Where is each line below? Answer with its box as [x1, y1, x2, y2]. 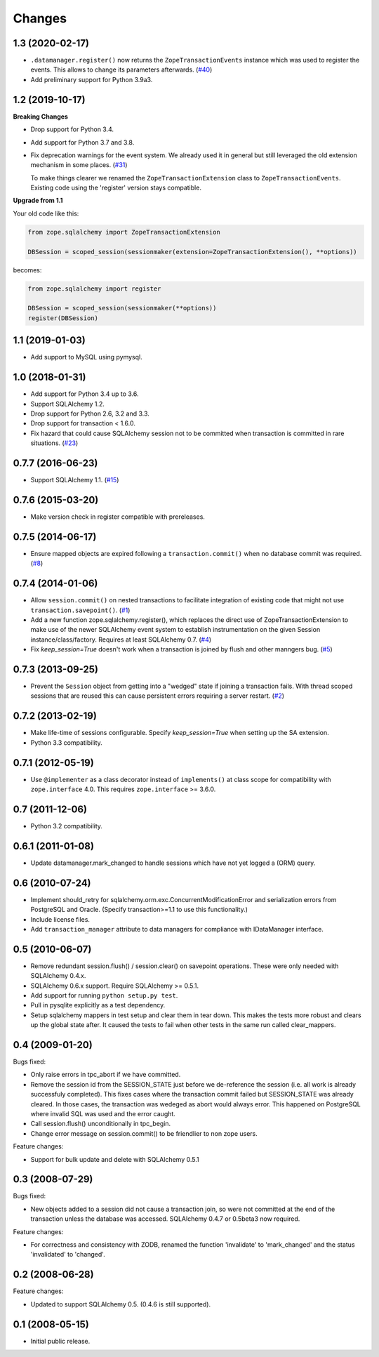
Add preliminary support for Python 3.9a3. [30, 75, 153, 84]
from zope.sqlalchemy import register [27, 284, 161, 293]
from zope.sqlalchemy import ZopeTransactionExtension [27, 228, 220, 236]
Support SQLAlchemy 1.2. [30, 399, 105, 408]
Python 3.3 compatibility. [30, 738, 103, 747]
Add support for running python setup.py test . [30, 991, 178, 1000]
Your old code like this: [13, 209, 79, 218]
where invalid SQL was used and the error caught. [30, 1110, 175, 1118]
